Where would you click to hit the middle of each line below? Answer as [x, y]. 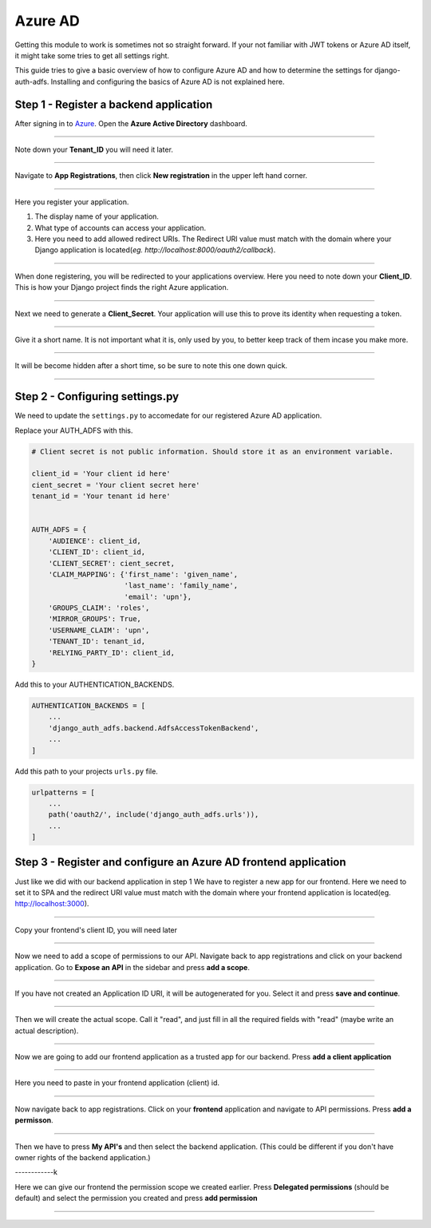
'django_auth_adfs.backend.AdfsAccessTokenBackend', [154, 728]
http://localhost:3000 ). [52, 904]
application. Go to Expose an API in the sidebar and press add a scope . [132, 967]
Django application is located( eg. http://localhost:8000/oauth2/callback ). [155, 250]
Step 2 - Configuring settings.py [97, 396]
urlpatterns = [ [63, 792]
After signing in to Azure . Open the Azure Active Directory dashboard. [131, 123]
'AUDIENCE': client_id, [95, 541]
